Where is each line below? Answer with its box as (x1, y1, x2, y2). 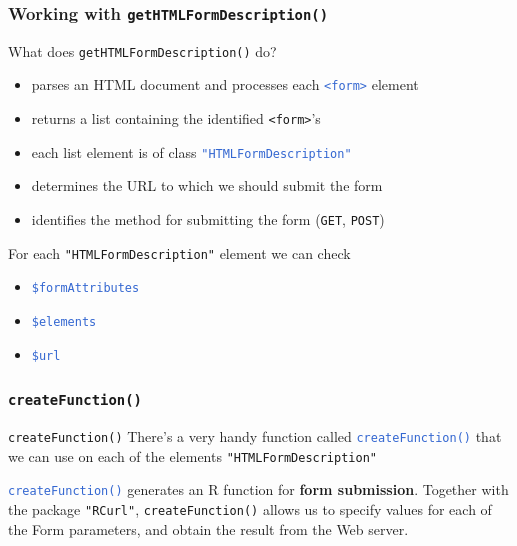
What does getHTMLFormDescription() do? (8, 40, 277, 61)
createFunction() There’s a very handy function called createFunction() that (8, 426, 502, 447)
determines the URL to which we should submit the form (31, 175, 383, 196)
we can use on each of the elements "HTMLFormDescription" (8, 445, 377, 466)
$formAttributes (31, 281, 140, 296)
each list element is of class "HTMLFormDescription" (31, 141, 352, 162)
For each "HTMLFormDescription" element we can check (8, 242, 351, 263)
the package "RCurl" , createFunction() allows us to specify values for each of (8, 499, 492, 520)
